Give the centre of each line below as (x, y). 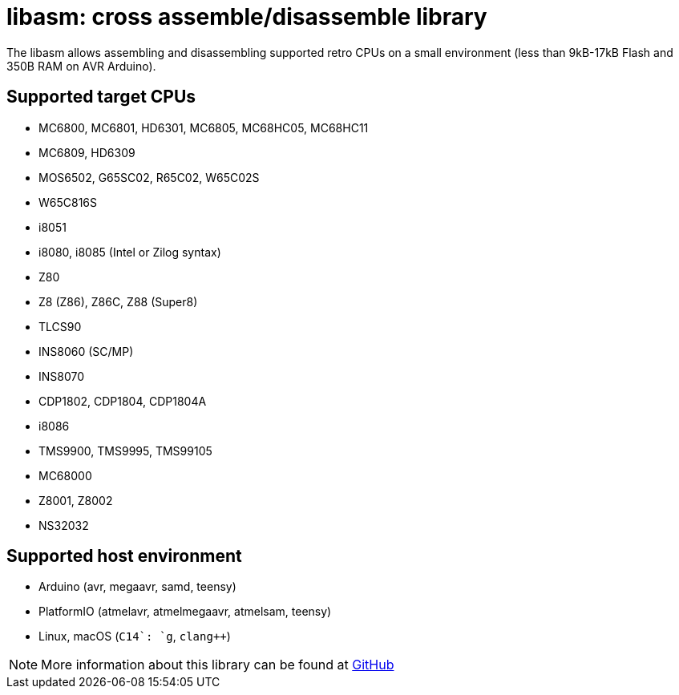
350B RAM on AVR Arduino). (81, 66)
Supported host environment (124, 556)
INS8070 (62, 376)
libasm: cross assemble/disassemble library (247, 17)
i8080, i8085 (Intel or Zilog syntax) (130, 252)
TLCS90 (60, 326)
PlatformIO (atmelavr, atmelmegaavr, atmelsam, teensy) (185, 612)
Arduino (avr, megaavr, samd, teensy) (137, 587)
